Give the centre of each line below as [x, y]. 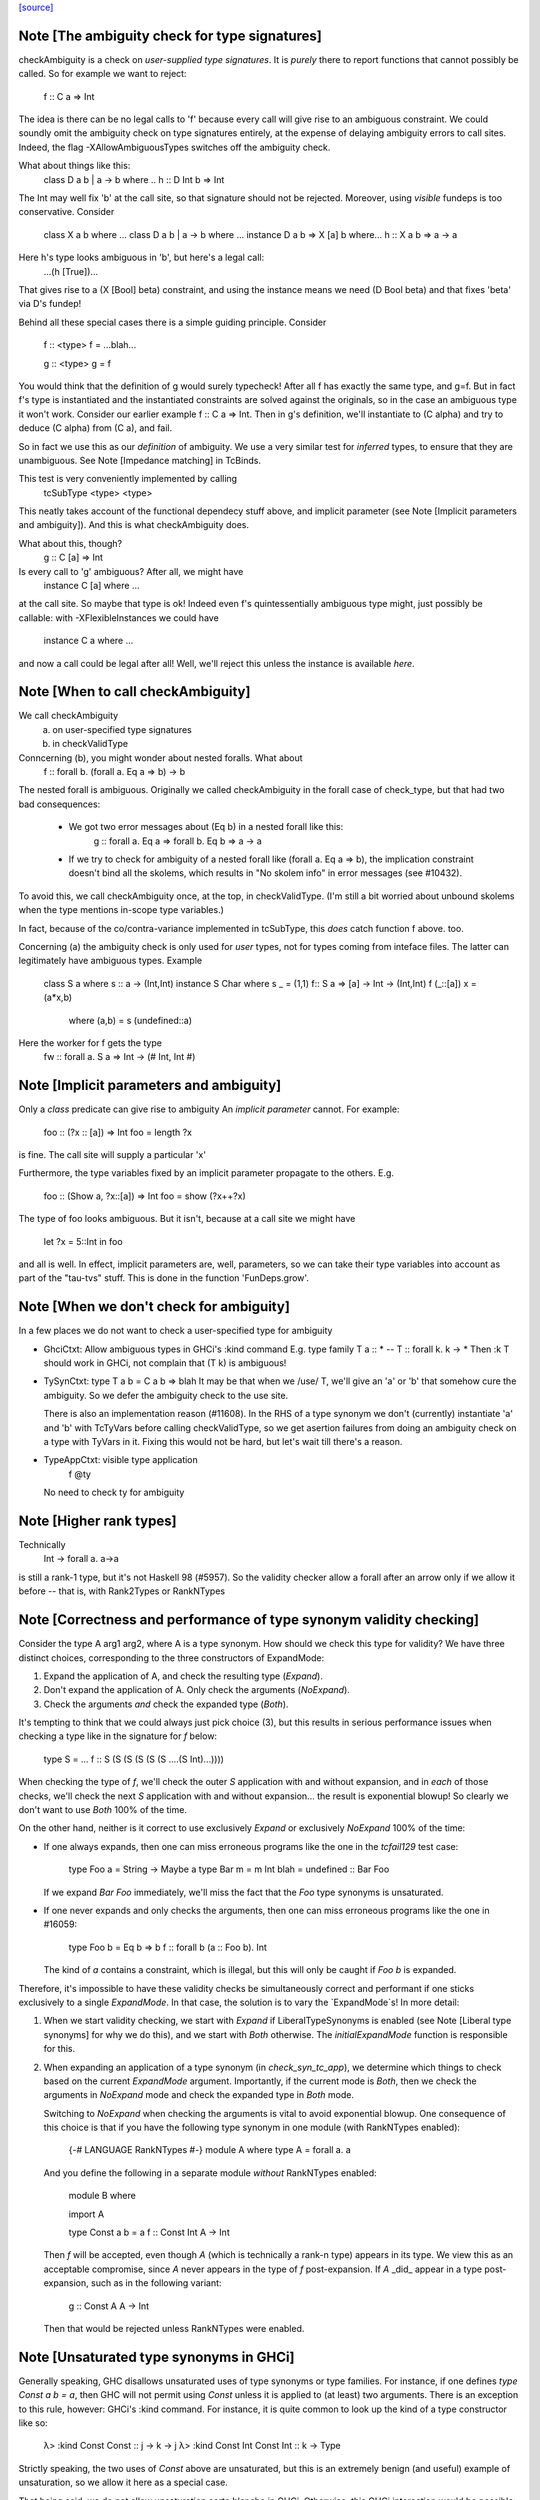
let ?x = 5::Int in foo [83, 1241]
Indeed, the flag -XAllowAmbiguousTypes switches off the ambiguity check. [174, 147]
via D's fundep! [50, 304]
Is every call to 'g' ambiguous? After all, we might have [131, 571]
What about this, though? [70, 543]
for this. [59, 2049]
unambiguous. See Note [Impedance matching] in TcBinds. [140, 460]
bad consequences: [59, 804]
